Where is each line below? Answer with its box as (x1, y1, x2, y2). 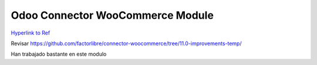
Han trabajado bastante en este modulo (11, 50, 107, 58)
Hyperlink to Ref (11, 29, 50, 36)
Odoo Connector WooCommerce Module (11, 9, 214, 22)
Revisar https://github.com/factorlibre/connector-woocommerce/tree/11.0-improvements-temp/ (11, 40, 242, 47)
